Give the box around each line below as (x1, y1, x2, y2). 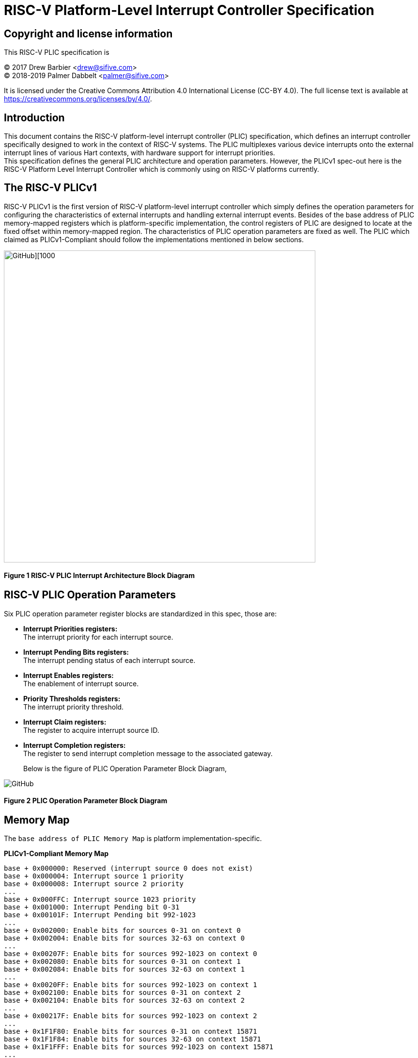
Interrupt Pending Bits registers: (23, 647, 129, 656)
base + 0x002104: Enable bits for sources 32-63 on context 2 (4, 996, 245, 1005)
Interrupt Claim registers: (23, 717, 107, 726)
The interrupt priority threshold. (23, 702, 124, 711)
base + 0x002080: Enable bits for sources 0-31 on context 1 (4, 958, 241, 966)
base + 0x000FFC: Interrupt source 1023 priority (4, 895, 196, 904)
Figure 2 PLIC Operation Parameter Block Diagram (4, 796, 168, 805)
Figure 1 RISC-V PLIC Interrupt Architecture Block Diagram (4, 571, 195, 580)
